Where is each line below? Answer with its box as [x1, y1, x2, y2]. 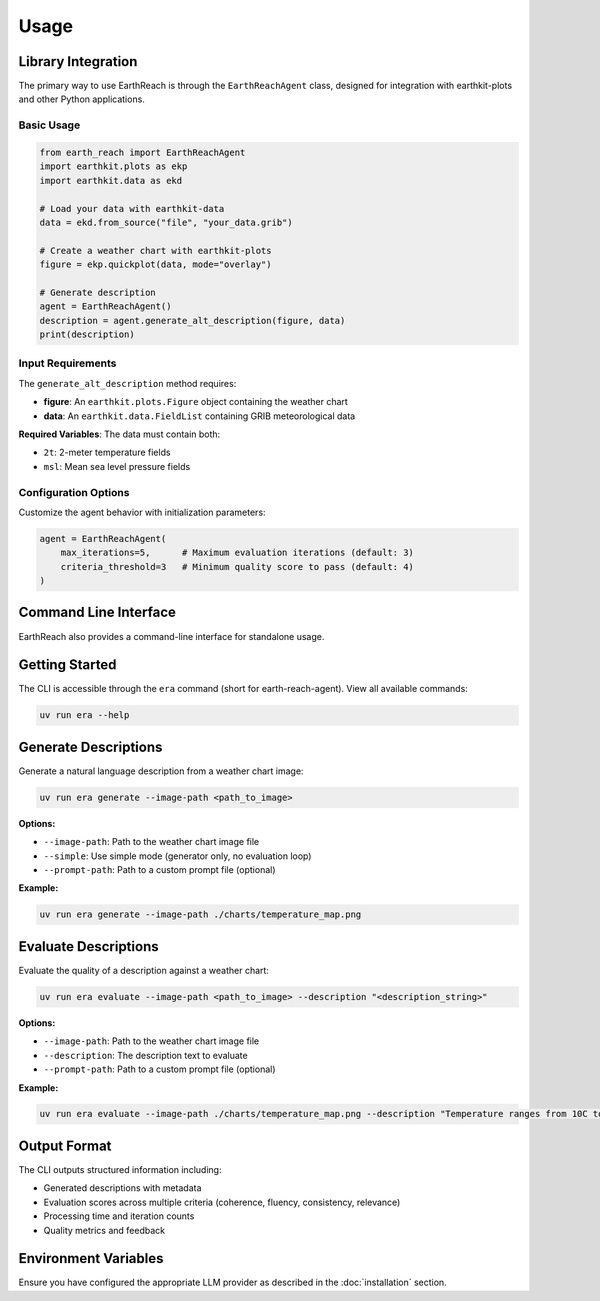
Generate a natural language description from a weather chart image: [18, 765, 304, 777]
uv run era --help [39, 710, 130, 721]
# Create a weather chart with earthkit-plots [39, 245, 272, 256]
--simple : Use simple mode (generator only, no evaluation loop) [43, 850, 312, 862]
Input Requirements [18, 356, 117, 370]
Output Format [18, 1137, 112, 1154]
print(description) [39, 329, 135, 340]
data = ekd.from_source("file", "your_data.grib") [39, 216, 294, 228]
